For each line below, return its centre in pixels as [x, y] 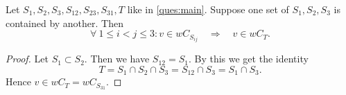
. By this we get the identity [248, 59]
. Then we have [117, 59]
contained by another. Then [65, 23]
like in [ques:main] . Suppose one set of [208, 9]
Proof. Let [27, 59]
